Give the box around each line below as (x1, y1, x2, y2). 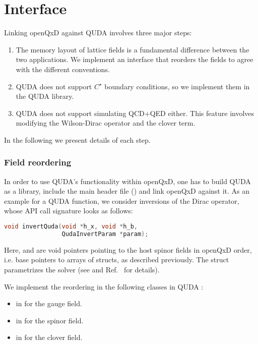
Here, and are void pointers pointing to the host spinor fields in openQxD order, (4, 244, 252, 255)
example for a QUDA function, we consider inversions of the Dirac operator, (4, 195, 239, 206)
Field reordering (4, 156, 72, 168)
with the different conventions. (16, 64, 110, 74)
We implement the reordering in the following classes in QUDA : (4, 281, 204, 292)
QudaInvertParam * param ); (61, 230, 149, 238)
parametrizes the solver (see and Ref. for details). (4, 264, 160, 274)
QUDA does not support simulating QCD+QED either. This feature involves (16, 107, 254, 118)
